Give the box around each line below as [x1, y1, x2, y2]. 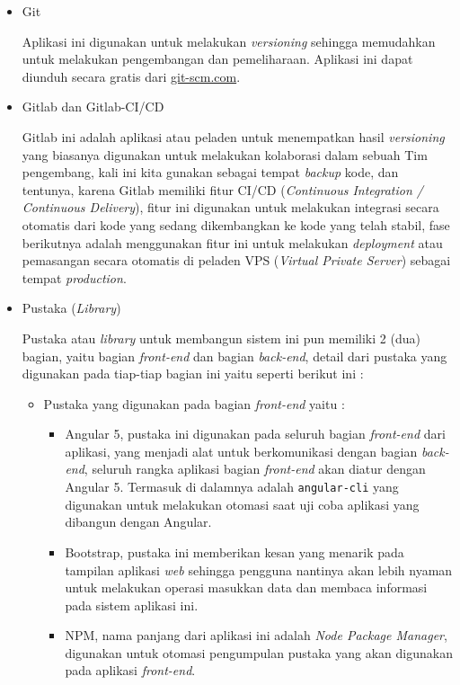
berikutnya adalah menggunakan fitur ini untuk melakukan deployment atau [22, 233, 443, 252]
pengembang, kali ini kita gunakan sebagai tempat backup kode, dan [22, 163, 399, 182]
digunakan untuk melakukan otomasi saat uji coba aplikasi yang [65, 494, 420, 513]
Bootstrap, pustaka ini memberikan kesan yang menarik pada [65, 542, 404, 561]
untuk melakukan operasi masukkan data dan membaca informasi [65, 578, 428, 597]
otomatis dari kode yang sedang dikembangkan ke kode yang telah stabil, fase [22, 215, 450, 234]
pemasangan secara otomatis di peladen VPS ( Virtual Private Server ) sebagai [22, 251, 451, 270]
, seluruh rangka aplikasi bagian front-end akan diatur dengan [84, 459, 426, 478]
